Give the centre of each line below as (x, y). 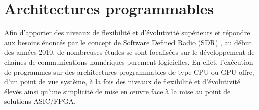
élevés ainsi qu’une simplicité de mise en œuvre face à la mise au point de (117, 91)
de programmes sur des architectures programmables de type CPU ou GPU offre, (129, 72)
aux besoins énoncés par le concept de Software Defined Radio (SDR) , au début (128, 42)
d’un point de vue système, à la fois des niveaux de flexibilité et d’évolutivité (122, 82)
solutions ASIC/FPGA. (40, 101)
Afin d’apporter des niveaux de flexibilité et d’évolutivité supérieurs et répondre (127, 32)
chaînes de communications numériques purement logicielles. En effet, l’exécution (129, 62)
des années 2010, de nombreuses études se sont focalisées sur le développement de (129, 52)
